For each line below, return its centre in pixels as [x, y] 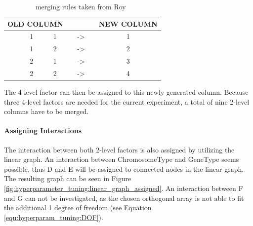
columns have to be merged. [46, 111]
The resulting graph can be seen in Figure [68, 178]
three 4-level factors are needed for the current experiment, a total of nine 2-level [127, 101]
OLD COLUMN [36, 23]
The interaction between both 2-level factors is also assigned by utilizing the [119, 149]
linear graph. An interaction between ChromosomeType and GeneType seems [122, 159]
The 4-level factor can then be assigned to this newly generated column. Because [126, 92]
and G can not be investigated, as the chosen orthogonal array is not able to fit [124, 198]
